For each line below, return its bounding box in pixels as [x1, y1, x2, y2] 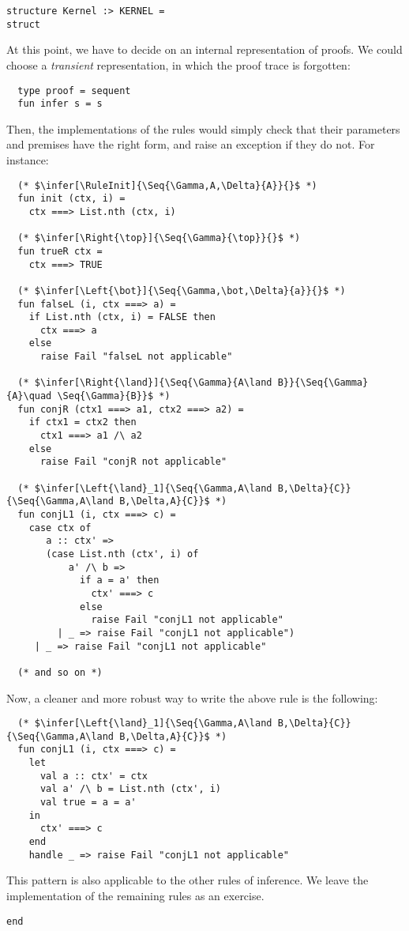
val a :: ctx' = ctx [39, 770, 148, 782]
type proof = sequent [17, 85, 131, 96]
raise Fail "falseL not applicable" [39, 351, 233, 363]
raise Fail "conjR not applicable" [39, 456, 227, 468]
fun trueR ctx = [17, 245, 103, 257]
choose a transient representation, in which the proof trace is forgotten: [6, 56, 351, 73]
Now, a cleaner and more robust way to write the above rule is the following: [6, 689, 378, 706]
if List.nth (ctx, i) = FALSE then [28, 311, 216, 323]
